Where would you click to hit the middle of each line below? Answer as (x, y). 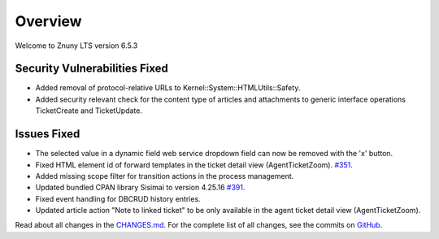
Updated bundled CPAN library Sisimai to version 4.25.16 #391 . (140, 188)
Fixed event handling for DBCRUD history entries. (118, 198)
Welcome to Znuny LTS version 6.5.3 (76, 46)
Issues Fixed (48, 134)
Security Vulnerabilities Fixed (91, 69)
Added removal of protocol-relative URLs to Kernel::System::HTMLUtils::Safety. (168, 88)
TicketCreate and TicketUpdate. (89, 111)
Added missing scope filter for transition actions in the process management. (165, 176)
